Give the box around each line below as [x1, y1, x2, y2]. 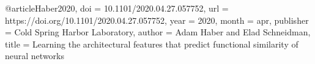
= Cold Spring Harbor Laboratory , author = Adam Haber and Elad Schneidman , [5, 26, 311, 38]
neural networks [5, 49, 64, 62]
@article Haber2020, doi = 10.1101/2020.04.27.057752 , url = [5, 2, 229, 14]
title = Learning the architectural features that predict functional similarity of [5, 37, 298, 50]
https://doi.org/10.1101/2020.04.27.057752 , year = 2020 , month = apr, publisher [5, 13, 309, 26]
